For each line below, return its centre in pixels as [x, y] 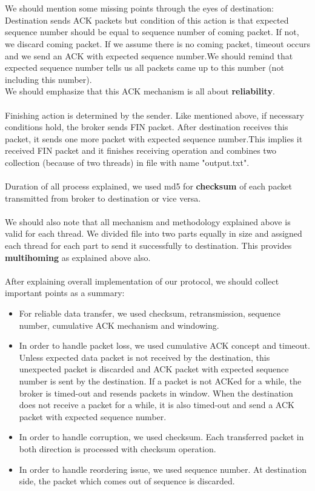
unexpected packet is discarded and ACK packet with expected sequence [154, 369]
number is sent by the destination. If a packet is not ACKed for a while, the [160, 381]
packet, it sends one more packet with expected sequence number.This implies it [154, 138]
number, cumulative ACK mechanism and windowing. [119, 325]
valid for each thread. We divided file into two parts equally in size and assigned [154, 233]
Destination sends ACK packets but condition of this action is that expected [147, 20]
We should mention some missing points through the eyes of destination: [139, 8]
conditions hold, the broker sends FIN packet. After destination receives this [147, 127]
